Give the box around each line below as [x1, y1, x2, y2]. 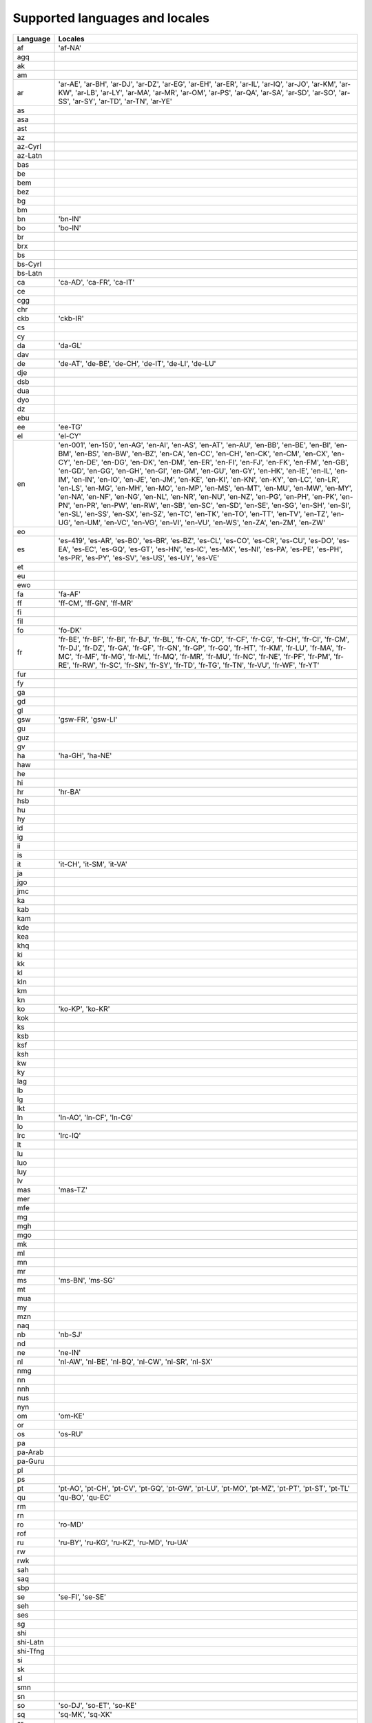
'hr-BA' [58, 786, 81, 796]
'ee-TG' [58, 422, 83, 431]
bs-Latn [17, 268, 43, 278]
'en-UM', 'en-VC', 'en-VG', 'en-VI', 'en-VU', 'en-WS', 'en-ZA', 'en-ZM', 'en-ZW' [73, 518, 326, 527]
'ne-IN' [58, 1347, 81, 1357]
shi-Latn [17, 1637, 44, 1646]
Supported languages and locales [12, 10, 210, 26]
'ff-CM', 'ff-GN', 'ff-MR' [58, 598, 134, 608]
